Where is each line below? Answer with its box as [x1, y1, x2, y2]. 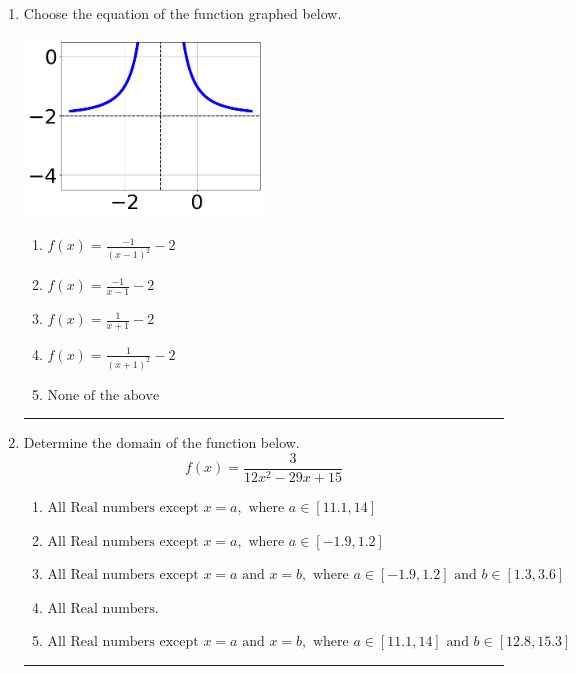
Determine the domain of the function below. [23, 432, 300, 453]
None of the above [47, 388, 160, 403]
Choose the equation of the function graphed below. [23, 3, 342, 23]
